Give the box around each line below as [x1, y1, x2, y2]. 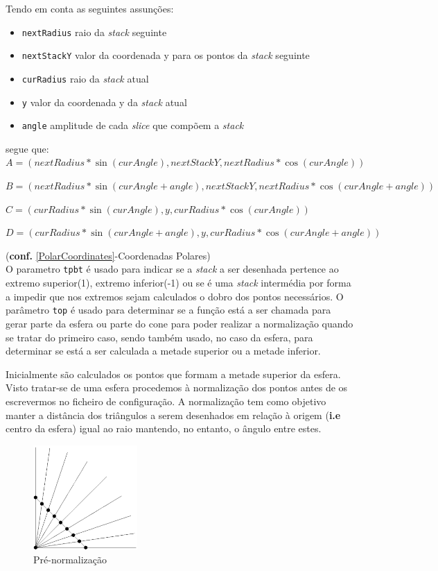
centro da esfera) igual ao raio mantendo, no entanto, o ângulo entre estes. [6, 421, 322, 436]
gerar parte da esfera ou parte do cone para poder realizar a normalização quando [6, 316, 353, 330]
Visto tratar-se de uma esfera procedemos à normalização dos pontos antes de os [6, 380, 348, 395]
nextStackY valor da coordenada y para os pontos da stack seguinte [21, 48, 310, 62]
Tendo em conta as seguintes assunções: [6, 1, 174, 15]
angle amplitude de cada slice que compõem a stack [21, 118, 244, 133]
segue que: [6, 141, 49, 155]
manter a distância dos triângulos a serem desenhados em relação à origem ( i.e [6, 407, 341, 422]
